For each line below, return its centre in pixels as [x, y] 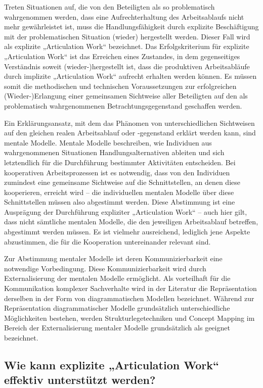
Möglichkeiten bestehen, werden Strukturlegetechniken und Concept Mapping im [129, 318]
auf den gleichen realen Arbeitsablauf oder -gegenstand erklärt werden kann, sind [130, 133]
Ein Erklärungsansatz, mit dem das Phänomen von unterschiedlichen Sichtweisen [129, 123]
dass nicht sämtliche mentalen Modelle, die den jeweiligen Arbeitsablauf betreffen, [131, 222]
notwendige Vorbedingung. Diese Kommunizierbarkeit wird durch [105, 268]
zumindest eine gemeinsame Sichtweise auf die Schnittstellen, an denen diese [122, 182]
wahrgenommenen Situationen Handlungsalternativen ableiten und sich [114, 152]
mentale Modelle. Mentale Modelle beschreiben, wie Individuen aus [108, 142]
